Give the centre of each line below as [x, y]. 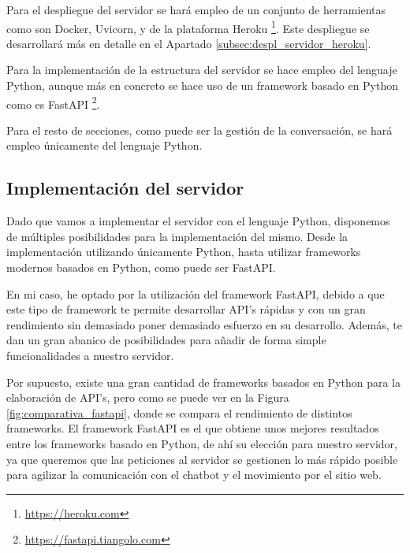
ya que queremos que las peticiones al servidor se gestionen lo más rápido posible [202, 459]
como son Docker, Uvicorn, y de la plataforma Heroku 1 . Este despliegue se [188, 27]
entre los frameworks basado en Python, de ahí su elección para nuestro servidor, [202, 443]
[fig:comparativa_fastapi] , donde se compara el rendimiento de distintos [179, 412]
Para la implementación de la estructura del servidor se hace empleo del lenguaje [202, 70]
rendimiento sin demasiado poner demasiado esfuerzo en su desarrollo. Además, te [204, 324]
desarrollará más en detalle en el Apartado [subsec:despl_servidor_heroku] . [189, 43]
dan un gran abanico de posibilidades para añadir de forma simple [166, 340]
